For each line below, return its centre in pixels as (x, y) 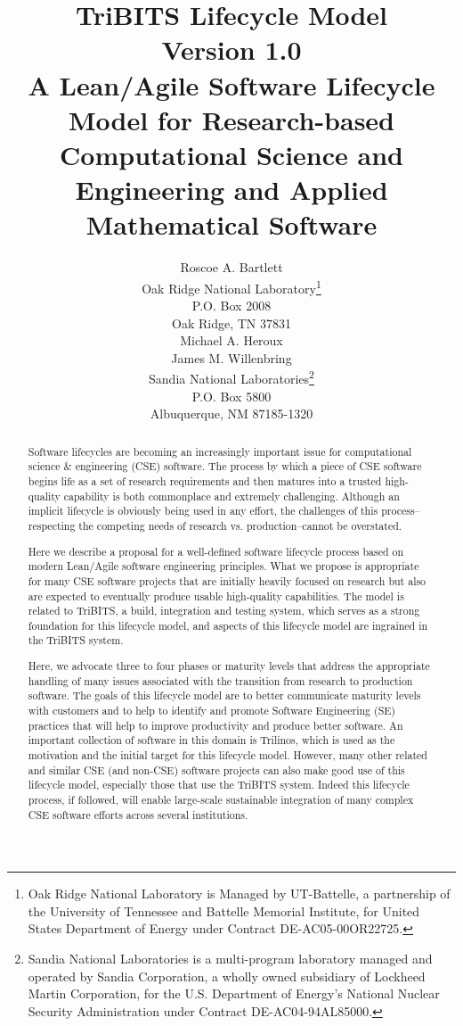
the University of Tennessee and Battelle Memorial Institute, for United (224, 910)
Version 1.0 (231, 50)
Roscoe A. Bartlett (231, 267)
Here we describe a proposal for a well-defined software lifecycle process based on (216, 551)
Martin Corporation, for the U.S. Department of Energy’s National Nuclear (234, 993)
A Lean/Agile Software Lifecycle (231, 84)
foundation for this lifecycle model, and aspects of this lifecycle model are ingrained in (228, 625)
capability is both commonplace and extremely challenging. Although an (231, 496)
